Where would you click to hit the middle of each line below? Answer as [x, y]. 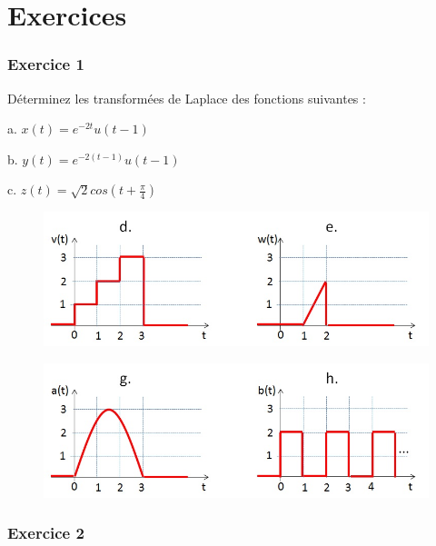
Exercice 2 [46, 533]
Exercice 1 [46, 64]
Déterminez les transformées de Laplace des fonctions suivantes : [187, 98]
